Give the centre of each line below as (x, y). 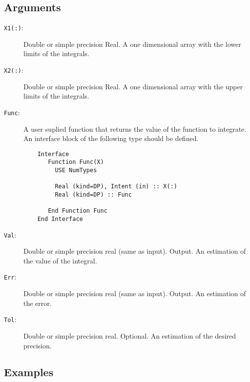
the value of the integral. (60, 260)
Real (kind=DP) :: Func (93, 195)
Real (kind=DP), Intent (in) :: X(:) (116, 187)
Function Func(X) (76, 162)
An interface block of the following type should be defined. (111, 138)
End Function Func (78, 211)
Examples (29, 372)
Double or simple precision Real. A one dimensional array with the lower (132, 44)
